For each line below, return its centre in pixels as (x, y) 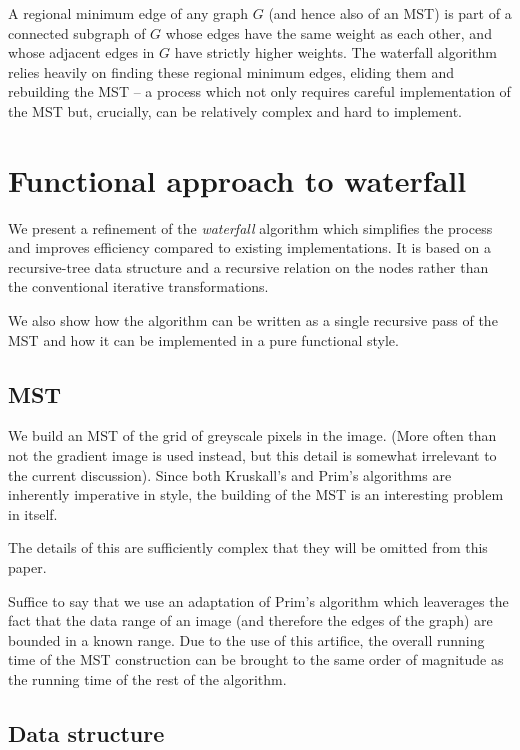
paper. (27, 567)
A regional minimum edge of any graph (128, 13)
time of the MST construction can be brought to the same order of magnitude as (256, 659)
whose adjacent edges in (81, 52)
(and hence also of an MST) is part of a (390, 13)
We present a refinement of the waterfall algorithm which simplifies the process (250, 227)
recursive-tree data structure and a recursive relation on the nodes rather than (248, 266)
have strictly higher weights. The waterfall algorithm (336, 52)
